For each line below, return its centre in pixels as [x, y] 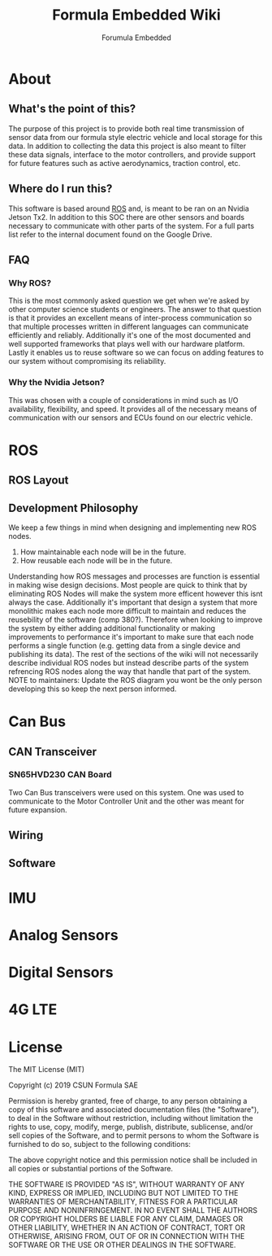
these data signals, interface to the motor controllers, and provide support [132, 154]
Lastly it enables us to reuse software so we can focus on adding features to [136, 352]
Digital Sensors [61, 972]
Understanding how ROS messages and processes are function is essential [134, 576]
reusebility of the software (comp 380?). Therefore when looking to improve [136, 619]
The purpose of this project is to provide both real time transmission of [127, 129]
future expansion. [38, 810]
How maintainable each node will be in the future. [103, 552]
